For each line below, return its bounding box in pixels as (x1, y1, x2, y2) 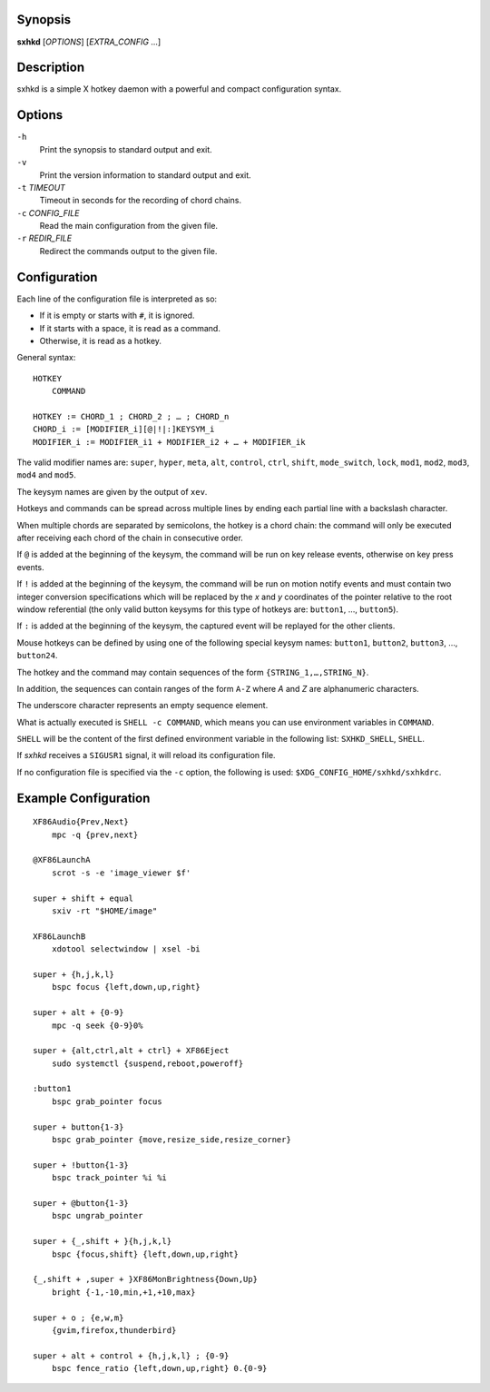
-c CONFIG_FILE (16, 207, 80, 218)
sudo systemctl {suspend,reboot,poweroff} (51, 1058, 244, 1069)
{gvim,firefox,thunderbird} (51, 1325, 177, 1335)
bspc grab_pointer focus (51, 1096, 162, 1107)
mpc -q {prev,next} (51, 829, 139, 840)
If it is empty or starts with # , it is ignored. (39, 310, 195, 321)
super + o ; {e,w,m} (33, 1312, 124, 1323)
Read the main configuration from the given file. (39, 221, 218, 232)
